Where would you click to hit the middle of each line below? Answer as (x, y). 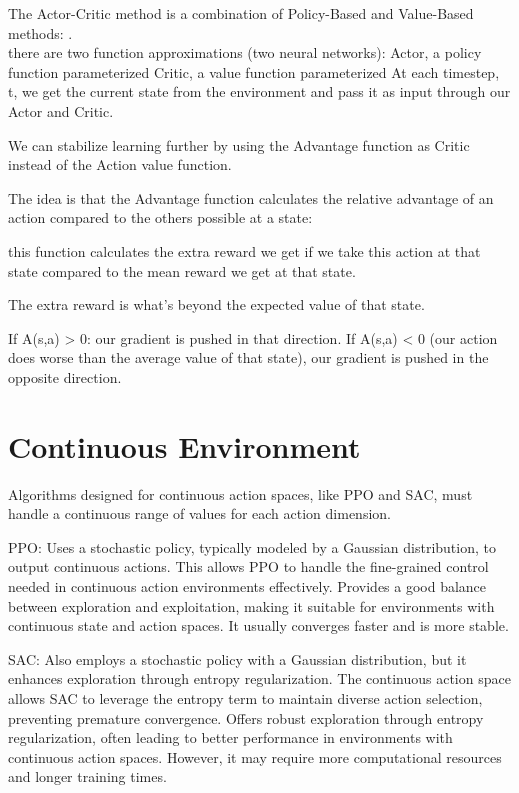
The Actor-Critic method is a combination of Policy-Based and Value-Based (241, 13)
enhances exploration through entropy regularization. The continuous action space (259, 678)
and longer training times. (87, 776)
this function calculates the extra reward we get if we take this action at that (244, 250)
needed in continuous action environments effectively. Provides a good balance (247, 586)
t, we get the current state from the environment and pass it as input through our (259, 91)
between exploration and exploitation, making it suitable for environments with (251, 605)
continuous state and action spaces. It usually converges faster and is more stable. (258, 625)
